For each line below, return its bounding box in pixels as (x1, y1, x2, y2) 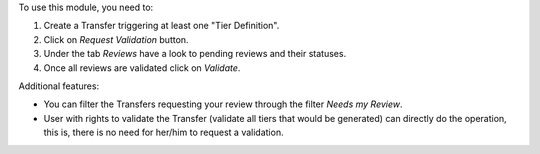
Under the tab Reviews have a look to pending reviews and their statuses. (43, 48, 347, 60)
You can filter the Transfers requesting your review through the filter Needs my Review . (43, 98, 404, 110)
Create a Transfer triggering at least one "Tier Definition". (43, 20, 280, 32)
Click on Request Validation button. (43, 33, 189, 45)
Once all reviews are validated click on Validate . (43, 61, 241, 74)
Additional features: (18, 80, 100, 92)
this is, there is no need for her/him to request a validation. (43, 126, 284, 139)
